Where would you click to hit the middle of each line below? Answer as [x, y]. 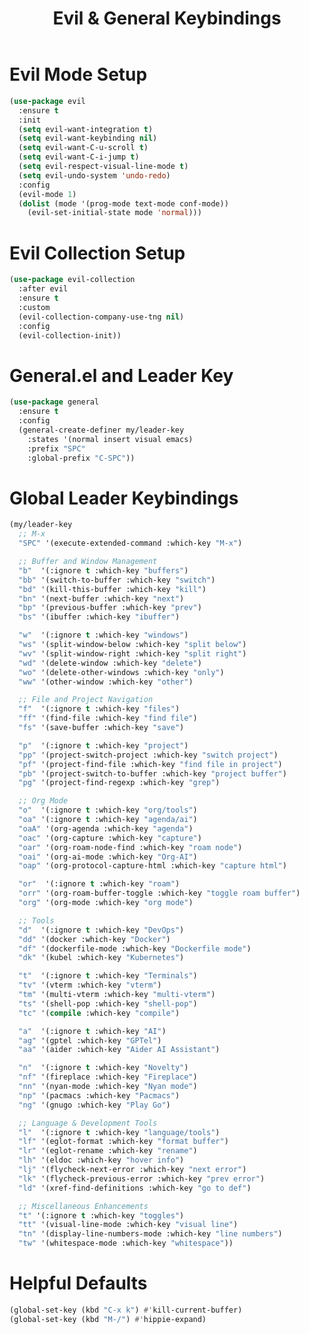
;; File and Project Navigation [86, 700]
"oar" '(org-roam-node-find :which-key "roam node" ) [130, 847]
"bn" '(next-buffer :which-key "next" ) [101, 598]
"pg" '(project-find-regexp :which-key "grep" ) [119, 783]
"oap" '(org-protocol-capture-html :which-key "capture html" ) [152, 866]
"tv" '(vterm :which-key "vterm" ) [90, 985]
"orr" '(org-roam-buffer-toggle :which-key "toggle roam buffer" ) [159, 893]
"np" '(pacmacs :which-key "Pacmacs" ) [99, 1095]
